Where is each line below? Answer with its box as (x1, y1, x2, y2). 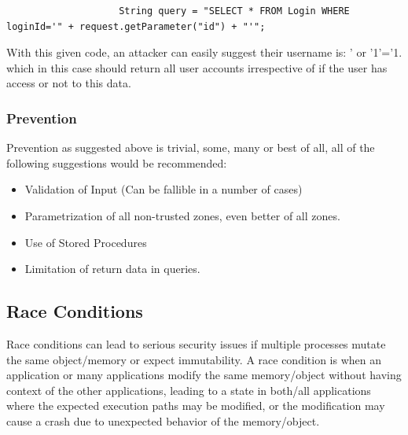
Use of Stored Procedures (24, 234, 147, 250)
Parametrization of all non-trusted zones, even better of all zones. (24, 207, 340, 223)
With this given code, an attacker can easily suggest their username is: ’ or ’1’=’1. (6, 44, 402, 61)
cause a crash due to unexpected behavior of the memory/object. (6, 412, 320, 429)
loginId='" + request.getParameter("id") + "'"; (6, 20, 266, 32)
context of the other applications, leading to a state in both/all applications (6, 382, 371, 398)
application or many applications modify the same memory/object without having (6, 367, 402, 383)
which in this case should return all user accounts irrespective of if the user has (6, 59, 388, 76)
